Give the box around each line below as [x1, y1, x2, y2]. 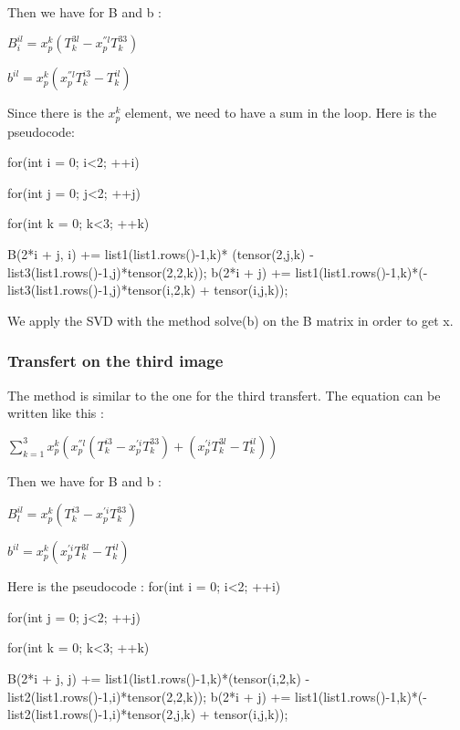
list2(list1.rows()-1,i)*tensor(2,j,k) [7, 704, 196, 724]
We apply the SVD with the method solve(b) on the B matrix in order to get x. [7, 310, 454, 329]
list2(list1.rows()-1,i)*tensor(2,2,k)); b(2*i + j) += [7, 686, 291, 705]
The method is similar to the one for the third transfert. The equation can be [7, 385, 441, 404]
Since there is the [7, 103, 104, 122]
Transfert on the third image [7, 349, 224, 372]
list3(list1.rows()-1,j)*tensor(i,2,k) [7, 280, 196, 299]
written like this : [7, 403, 104, 422]
